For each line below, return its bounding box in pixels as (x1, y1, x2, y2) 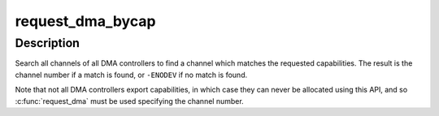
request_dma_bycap (15, 12, 156, 30)
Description (15, 36, 80, 50)
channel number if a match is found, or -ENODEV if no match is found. (15, 70, 248, 79)
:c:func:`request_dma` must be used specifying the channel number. (15, 96, 244, 105)
